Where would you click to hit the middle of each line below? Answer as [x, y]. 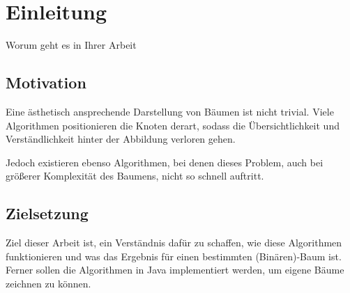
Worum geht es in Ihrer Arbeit [71, 45]
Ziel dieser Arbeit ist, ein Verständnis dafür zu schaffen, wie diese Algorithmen [174, 243]
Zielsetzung [47, 213]
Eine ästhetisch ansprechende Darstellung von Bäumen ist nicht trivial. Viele [170, 111]
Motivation [46, 82]
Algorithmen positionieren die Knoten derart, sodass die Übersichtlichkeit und [173, 125]
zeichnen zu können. [48, 283]
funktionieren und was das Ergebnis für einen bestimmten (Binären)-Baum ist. [174, 256]
